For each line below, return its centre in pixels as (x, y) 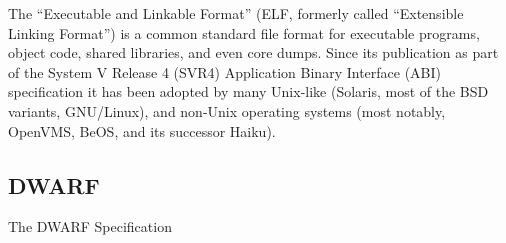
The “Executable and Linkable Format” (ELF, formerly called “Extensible (236, 13)
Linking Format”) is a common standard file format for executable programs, (244, 32)
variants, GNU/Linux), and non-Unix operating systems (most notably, (227, 110)
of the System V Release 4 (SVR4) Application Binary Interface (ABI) (225, 71)
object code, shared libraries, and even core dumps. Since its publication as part (253, 52)
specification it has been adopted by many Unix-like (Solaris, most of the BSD (248, 91)
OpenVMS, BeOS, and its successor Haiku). (142, 130)
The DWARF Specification (90, 226)
